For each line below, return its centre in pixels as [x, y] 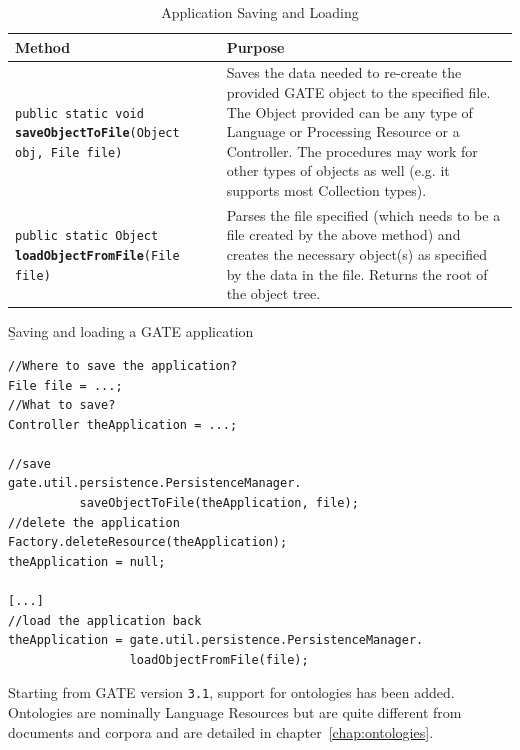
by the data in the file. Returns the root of [357, 273]
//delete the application [94, 522]
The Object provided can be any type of [349, 111]
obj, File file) [69, 152]
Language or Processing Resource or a [343, 131]
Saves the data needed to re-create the [344, 72]
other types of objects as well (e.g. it [338, 170]
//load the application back [105, 620]
